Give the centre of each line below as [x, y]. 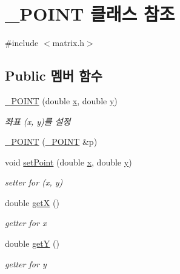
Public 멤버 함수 [54, 75]
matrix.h [68, 43]
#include [22, 43]
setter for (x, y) [34, 182]
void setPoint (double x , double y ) [68, 162]
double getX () [32, 202]
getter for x [26, 223]
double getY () [32, 243]
